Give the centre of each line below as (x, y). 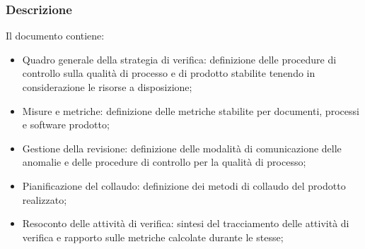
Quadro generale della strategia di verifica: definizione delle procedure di (179, 59)
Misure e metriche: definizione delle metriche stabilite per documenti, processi (191, 110)
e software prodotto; (66, 124)
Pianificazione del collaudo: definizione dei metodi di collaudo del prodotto (184, 185)
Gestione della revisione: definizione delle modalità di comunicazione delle (182, 148)
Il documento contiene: (55, 36)
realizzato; (45, 199)
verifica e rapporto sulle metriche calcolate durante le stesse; (153, 237)
